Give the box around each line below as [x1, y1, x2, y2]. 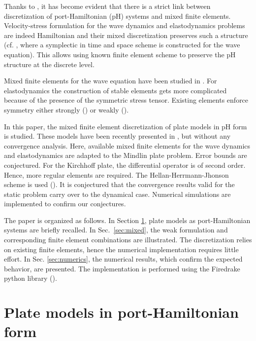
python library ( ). [4, 273, 57, 283]
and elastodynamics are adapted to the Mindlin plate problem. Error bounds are [4, 150, 247, 160]
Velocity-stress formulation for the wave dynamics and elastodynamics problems [4, 20, 245, 31]
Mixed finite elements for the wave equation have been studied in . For [4, 76, 217, 86]
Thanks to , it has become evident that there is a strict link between [4, 1, 211, 11]
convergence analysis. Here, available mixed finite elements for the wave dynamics [4, 140, 251, 151]
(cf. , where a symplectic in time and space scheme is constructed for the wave [4, 39, 240, 50]
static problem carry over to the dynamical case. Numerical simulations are [4, 189, 231, 199]
